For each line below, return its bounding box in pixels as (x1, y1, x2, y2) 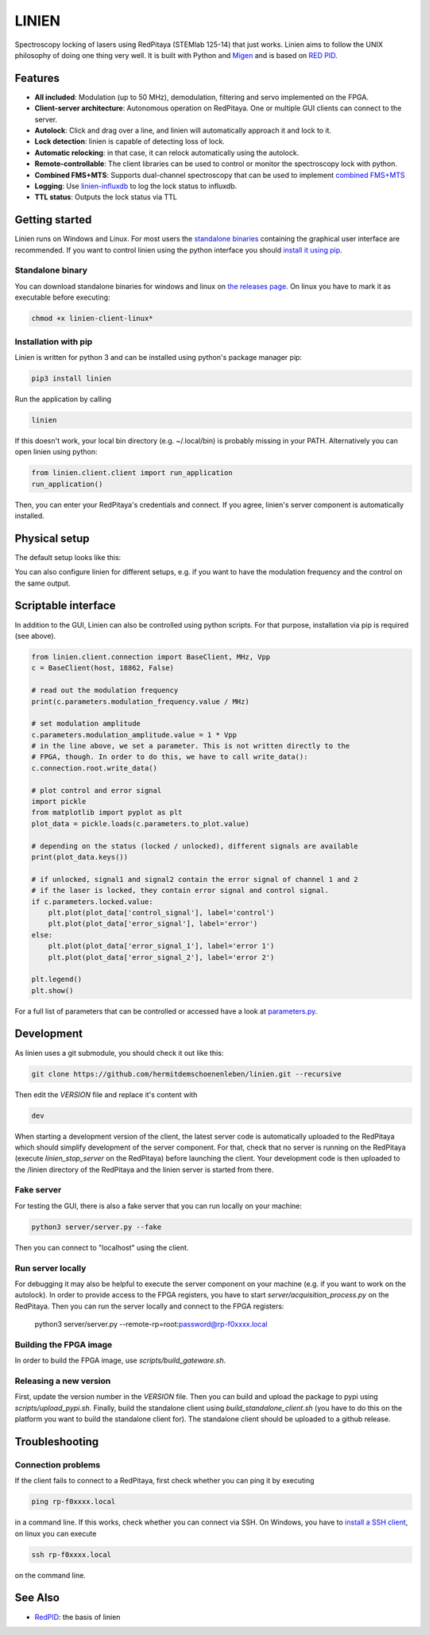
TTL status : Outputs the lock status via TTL (34, 192, 178, 202)
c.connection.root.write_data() (31, 763, 158, 772)
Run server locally (14, 1262, 87, 1274)
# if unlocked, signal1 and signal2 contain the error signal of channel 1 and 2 (31, 875, 359, 883)
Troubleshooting (14, 1435, 99, 1448)
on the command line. (14, 1570, 87, 1580)
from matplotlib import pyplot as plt (31, 808, 183, 817)
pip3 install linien (31, 373, 111, 383)
